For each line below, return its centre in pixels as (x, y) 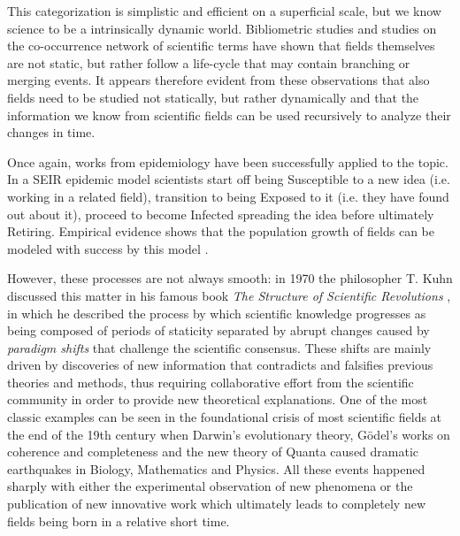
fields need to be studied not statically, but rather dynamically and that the (213, 97)
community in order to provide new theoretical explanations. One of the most (218, 399)
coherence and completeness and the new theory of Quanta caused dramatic (213, 452)
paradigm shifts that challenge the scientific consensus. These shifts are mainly (219, 347)
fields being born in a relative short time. (119, 521)
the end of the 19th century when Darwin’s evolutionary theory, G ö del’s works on (229, 434)
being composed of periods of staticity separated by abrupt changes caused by (218, 330)
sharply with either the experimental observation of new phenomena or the (210, 486)
